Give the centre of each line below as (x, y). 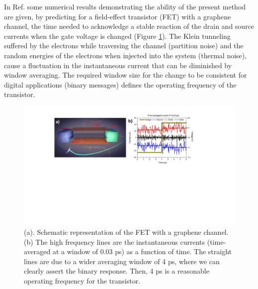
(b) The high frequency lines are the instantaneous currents (115, 241)
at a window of (75, 251)
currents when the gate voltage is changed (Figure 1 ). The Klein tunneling (117, 36)
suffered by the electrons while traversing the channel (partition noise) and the (124, 46)
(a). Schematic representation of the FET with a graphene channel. (126, 232)
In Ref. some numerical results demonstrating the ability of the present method (125, 6)
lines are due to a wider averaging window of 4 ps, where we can (122, 261)
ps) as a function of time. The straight (173, 251)
